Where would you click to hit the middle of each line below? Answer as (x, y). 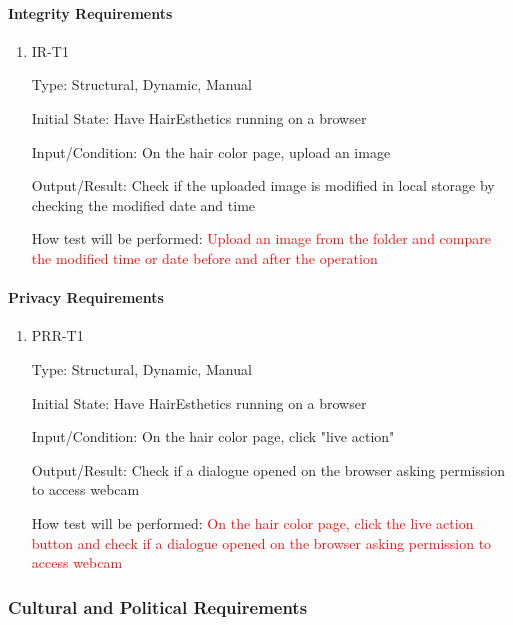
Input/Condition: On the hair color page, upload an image (211, 151)
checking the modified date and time (143, 204)
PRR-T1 (57, 335)
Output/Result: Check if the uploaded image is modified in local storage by (263, 185)
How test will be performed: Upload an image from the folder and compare (261, 238)
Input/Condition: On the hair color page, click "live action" (213, 436)
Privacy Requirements (86, 297)
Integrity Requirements (90, 12)
